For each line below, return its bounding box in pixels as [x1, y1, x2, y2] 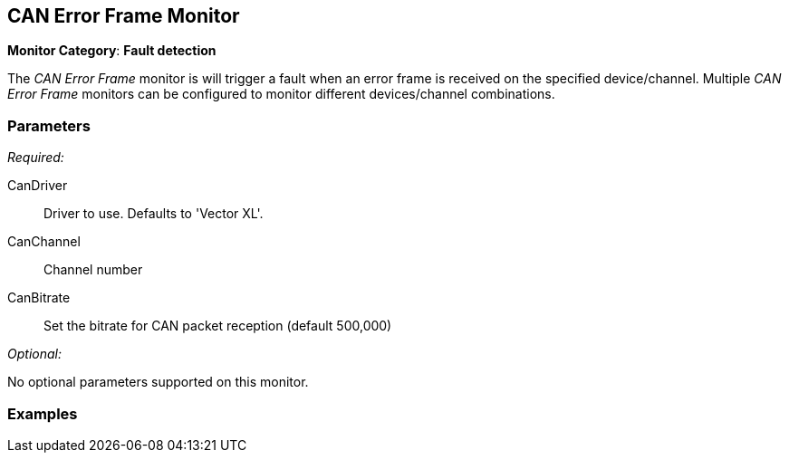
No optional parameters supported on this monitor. [7, 374, 309, 390]
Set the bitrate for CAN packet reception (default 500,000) [43, 318, 392, 334]
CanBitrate [7, 290, 71, 306]
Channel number [43, 262, 143, 278]
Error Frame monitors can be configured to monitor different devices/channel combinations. [7, 86, 555, 102]
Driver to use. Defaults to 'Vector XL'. [43, 206, 264, 222]
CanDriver [7, 177, 68, 194]
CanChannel [7, 234, 81, 250]
